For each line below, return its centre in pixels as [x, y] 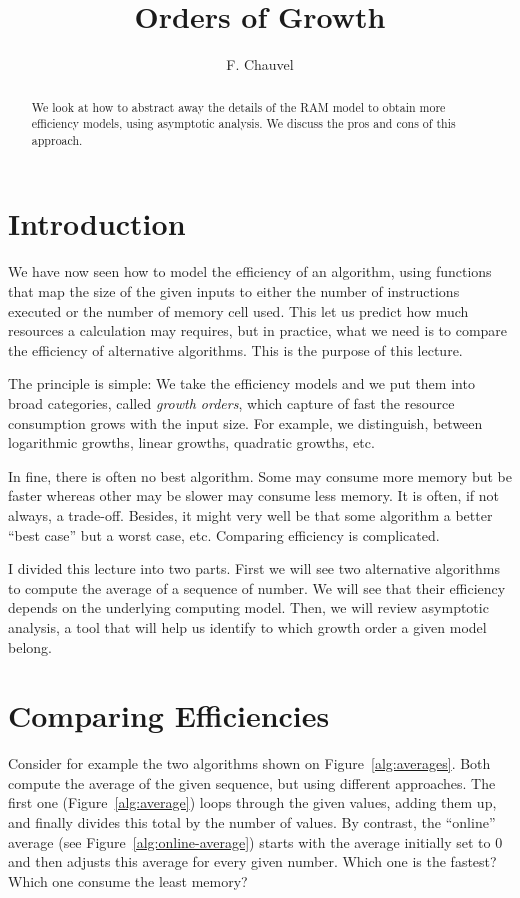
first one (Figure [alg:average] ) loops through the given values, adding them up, [252, 802]
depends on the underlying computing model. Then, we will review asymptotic [248, 607]
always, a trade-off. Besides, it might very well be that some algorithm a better [250, 514]
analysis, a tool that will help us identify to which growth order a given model [247, 626]
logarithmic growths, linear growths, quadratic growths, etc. [191, 442]
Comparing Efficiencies [169, 715]
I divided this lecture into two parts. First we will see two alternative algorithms [254, 568]
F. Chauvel [260, 64]
